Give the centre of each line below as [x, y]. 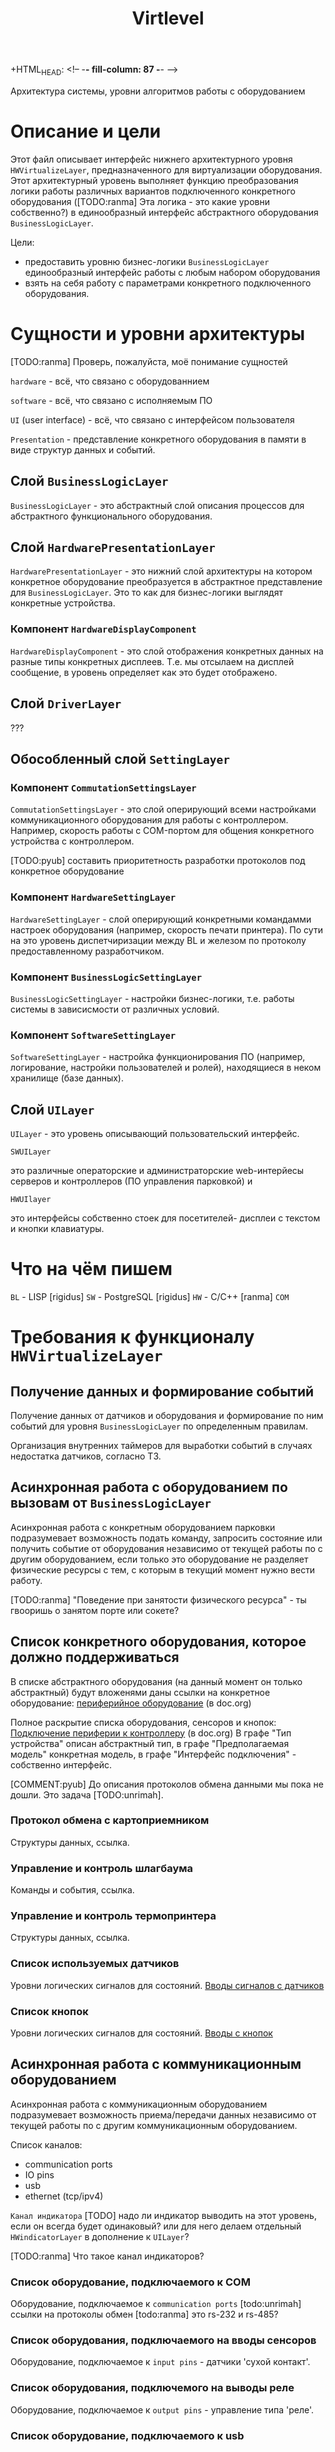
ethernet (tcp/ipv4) [64, 2196]
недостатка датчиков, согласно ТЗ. [86, 1456]
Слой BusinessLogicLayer [89, 481]
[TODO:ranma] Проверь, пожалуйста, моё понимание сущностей [149, 361]
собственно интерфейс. [61, 1764]
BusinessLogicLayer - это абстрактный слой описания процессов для [157, 505]
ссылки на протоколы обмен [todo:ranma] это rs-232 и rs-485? [144, 2314]
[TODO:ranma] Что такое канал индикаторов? [107, 2256]
